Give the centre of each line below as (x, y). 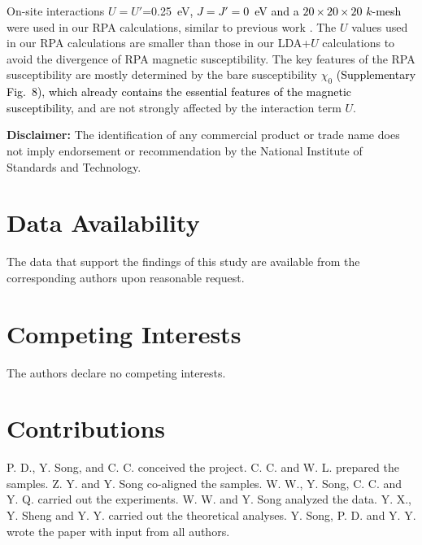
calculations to (359, 43)
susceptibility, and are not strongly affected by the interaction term (174, 107)
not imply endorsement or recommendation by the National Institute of (185, 150)
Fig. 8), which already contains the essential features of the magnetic (179, 92)
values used (380, 26)
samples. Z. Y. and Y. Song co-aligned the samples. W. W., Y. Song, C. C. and (204, 483)
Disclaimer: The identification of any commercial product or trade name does (203, 135)
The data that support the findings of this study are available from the (183, 262)
